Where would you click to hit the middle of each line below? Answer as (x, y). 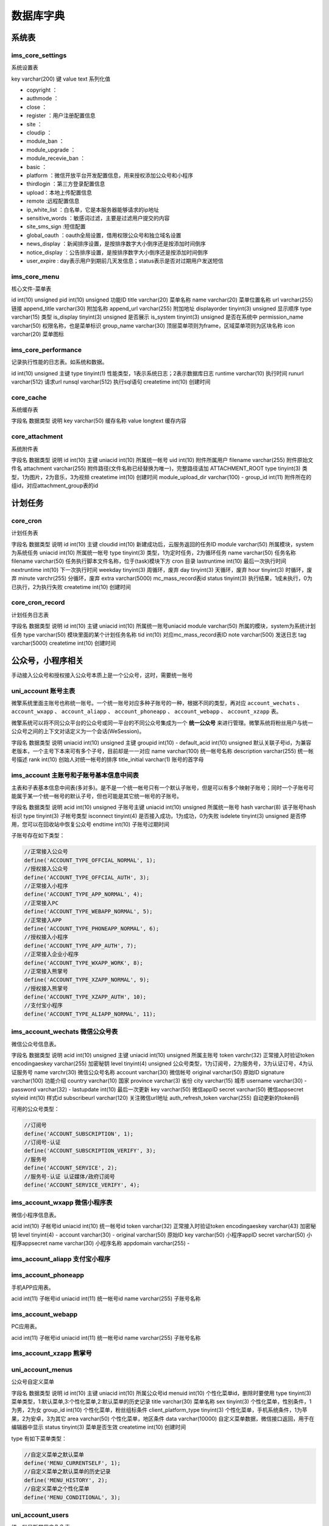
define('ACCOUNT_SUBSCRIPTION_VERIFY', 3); (90, 1151)
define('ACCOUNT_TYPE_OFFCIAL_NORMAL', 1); (90, 860)
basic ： (37, 167)
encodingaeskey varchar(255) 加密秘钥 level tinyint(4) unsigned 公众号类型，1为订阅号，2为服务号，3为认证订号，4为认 (162, 1064)
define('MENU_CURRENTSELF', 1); (73, 1463)
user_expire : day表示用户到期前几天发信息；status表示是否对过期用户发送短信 (125, 261)
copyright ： (42, 90)
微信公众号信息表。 (35, 1044)
